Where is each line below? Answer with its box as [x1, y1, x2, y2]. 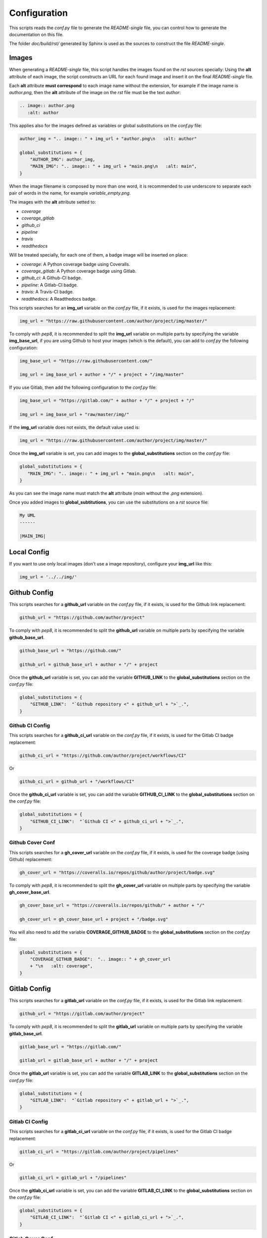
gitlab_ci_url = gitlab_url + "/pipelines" [19, 1175, 127, 1181]
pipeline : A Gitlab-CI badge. [21, 282, 78, 288]
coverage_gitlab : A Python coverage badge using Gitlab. [21, 268, 137, 274]
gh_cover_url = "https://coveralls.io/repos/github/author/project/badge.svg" [19, 870, 215, 876]
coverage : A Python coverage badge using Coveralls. [21, 261, 131, 267]
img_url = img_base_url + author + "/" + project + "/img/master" [19, 372, 184, 377]
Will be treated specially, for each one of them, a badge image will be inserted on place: [9, 252, 188, 258]
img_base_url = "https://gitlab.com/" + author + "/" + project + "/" [19, 398, 195, 404]
